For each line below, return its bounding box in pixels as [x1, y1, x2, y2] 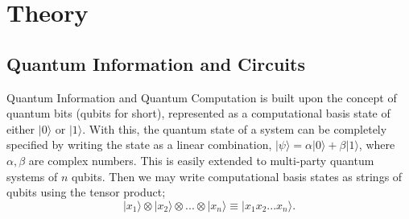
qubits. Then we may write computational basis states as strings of [71, 167, 403, 184]
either [6, 120, 35, 137]
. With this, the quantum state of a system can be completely [82, 120, 387, 137]
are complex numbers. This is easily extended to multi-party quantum [28, 151, 374, 168]
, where [358, 136, 395, 153]
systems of [6, 167, 58, 184]
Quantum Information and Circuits [6, 51, 305, 76]
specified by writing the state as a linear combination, [6, 136, 272, 153]
